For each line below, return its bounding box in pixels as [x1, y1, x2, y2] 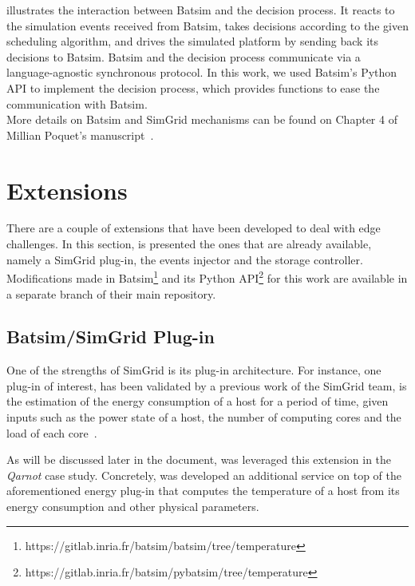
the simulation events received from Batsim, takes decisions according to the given [6, 17, 409, 34]
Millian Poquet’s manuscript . [6, 126, 154, 143]
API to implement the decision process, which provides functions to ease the [6, 79, 380, 96]
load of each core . [6, 424, 97, 441]
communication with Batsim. [6, 95, 148, 112]
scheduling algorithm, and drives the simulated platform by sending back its [6, 33, 379, 49]
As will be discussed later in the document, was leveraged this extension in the [6, 451, 392, 468]
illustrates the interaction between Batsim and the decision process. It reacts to [6, 2, 395, 18]
